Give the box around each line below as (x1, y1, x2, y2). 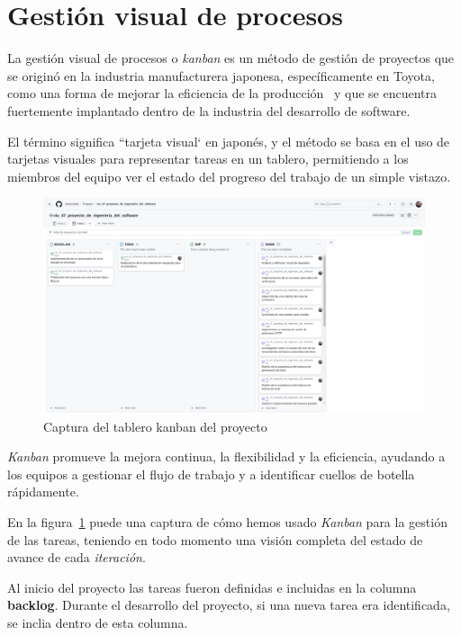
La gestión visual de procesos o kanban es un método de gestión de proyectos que (7, 49, 455, 67)
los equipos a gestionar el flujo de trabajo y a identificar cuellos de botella (7, 464, 415, 483)
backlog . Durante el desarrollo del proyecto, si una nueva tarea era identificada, (7, 595, 450, 614)
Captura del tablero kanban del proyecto (43, 416, 267, 435)
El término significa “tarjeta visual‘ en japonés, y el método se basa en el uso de (7, 131, 450, 150)
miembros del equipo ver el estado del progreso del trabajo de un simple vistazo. (7, 166, 451, 185)
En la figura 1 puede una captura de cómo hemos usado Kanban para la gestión (7, 512, 447, 531)
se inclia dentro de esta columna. (7, 613, 188, 631)
